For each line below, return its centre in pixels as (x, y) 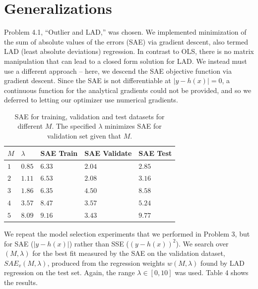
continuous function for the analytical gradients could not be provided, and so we (128, 90)
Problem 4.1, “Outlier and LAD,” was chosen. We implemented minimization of (125, 32)
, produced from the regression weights (106, 263)
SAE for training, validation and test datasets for (90, 116)
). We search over (202, 243)
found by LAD (223, 263)
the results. (21, 282)
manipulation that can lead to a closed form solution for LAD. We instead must (126, 61)
